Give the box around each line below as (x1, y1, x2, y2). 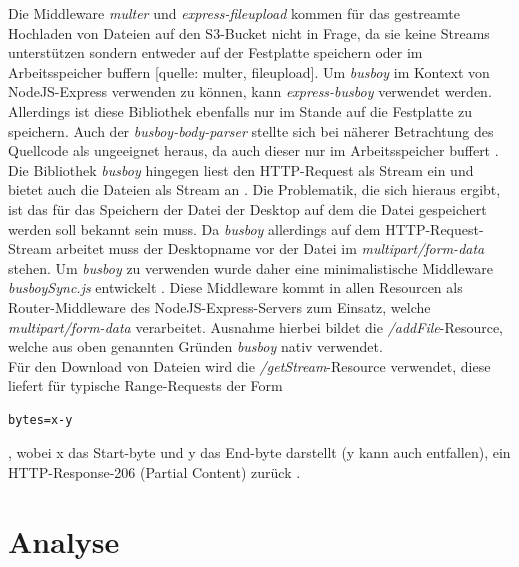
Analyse (8, 520, 120, 561)
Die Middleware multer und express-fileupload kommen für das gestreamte (8, 3, 460, 23)
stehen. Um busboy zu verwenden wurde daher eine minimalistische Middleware (8, 257, 494, 278)
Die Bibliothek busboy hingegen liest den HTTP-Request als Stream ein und (8, 159, 474, 180)
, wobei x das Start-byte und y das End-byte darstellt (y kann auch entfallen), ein (8, 442, 511, 463)
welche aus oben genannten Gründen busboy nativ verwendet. (8, 336, 383, 357)
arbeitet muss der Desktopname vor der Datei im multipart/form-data (56, 238, 485, 259)
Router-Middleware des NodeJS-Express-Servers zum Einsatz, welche (8, 296, 431, 317)
